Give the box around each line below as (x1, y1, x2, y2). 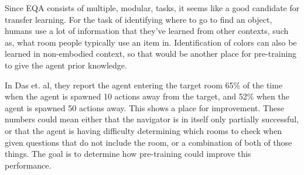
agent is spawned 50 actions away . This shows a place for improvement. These (5, 101, 284, 114)
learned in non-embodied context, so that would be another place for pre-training (5, 47, 297, 60)
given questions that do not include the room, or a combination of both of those (5, 136, 292, 148)
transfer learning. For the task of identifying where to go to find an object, (5, 13, 272, 25)
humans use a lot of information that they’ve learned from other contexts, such (5, 25, 289, 37)
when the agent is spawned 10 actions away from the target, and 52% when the (5, 90, 289, 102)
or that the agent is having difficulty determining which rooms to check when (5, 124, 282, 136)
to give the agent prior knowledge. (5, 59, 127, 71)
